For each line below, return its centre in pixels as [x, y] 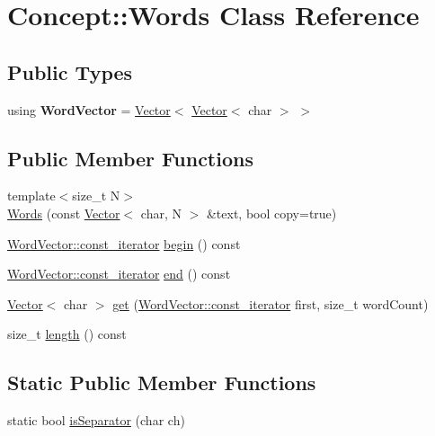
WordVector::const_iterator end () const [119, 274]
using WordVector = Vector [89, 109]
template [31, 196]
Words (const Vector [64, 213]
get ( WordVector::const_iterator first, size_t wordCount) [271, 303]
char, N [161, 213]
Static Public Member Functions [162, 383]
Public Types [70, 71]
